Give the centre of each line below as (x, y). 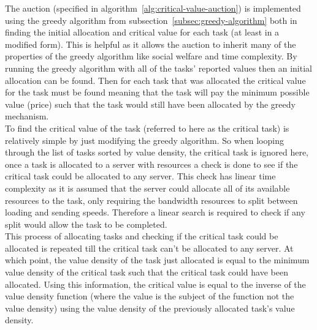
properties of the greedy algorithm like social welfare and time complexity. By (151, 56)
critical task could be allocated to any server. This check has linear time (140, 176)
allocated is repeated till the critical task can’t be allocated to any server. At (149, 248)
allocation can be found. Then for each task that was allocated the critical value (155, 80)
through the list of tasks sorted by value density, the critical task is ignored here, (157, 152)
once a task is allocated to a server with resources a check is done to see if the (151, 164)
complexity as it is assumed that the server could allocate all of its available (147, 188)
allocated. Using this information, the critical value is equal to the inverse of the (155, 284)
